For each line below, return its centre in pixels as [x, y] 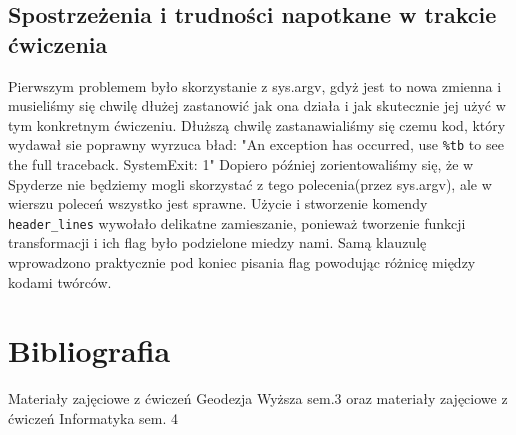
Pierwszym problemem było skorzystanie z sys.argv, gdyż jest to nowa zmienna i [255, 85]
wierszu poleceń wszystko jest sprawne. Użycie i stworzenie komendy [218, 203]
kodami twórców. [60, 281]
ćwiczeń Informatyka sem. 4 [93, 417]
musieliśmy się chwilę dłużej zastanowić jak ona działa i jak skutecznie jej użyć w [257, 105]
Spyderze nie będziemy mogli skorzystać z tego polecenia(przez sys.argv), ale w [250, 183]
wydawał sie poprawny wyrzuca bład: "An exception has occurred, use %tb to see [256, 144]
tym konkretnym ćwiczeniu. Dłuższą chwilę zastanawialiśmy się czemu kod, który [257, 124]
